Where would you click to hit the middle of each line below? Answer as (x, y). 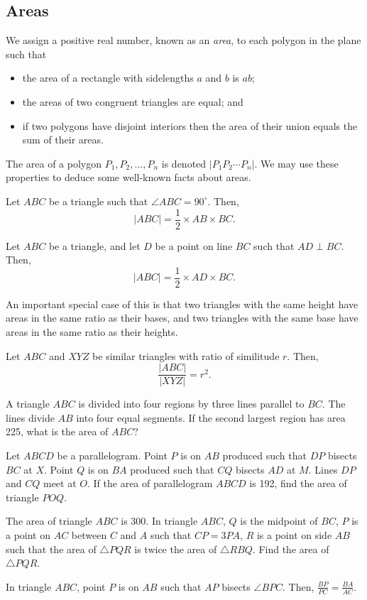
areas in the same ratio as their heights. (92, 332)
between (89, 535)
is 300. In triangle (159, 521)
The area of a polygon (54, 163)
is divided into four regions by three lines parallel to (191, 404)
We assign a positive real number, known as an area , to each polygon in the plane (183, 40)
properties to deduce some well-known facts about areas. (128, 177)
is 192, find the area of (298, 483)
